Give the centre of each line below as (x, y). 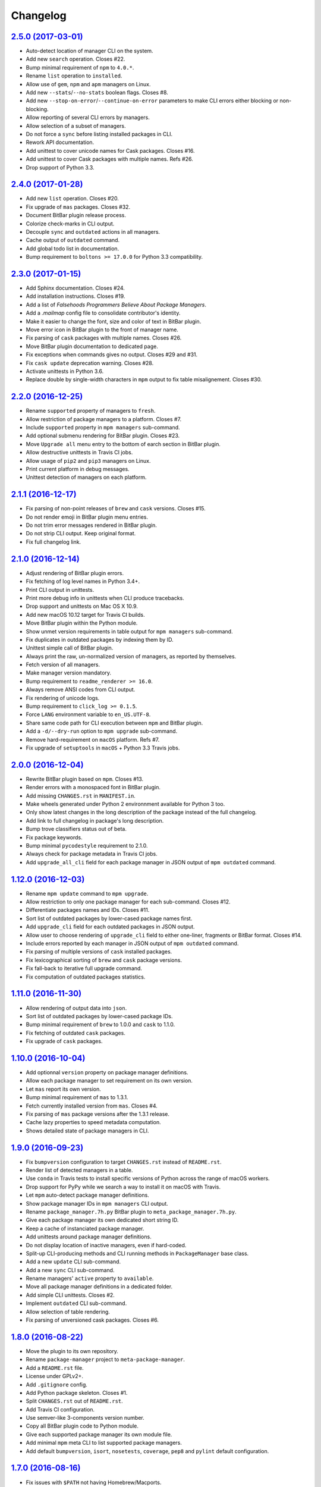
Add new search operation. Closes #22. (75, 59)
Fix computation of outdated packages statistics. (86, 977)
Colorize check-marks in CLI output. (70, 224)
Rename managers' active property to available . (90, 1278)
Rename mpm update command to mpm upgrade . (87, 893)
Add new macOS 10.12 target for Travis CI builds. (85, 614)
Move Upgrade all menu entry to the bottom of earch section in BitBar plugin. (123, 444)
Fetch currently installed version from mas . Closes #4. (92, 1106)
